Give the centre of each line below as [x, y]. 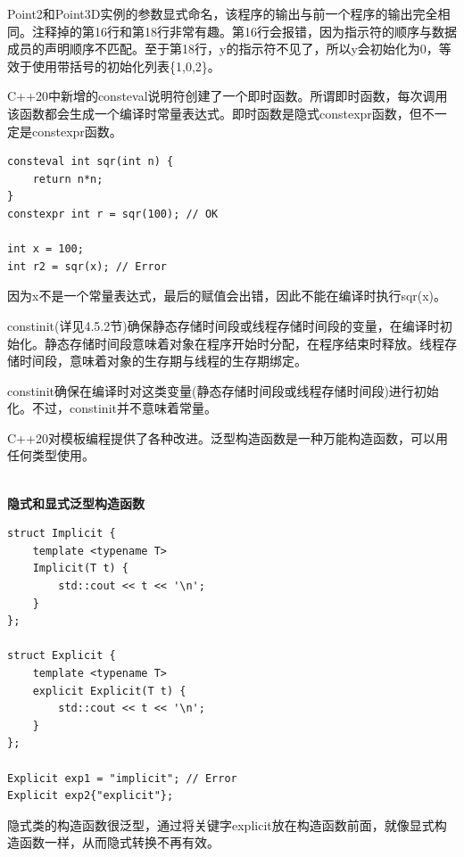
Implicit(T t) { [81, 569]
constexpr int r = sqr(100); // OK [113, 214]
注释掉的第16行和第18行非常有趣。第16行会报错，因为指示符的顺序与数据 [244, 31]
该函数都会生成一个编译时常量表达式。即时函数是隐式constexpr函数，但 [215, 113]
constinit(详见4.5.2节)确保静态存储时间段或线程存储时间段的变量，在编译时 [224, 325]
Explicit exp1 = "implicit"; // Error [122, 778]
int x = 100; [46, 249]
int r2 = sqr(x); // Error [87, 266]
